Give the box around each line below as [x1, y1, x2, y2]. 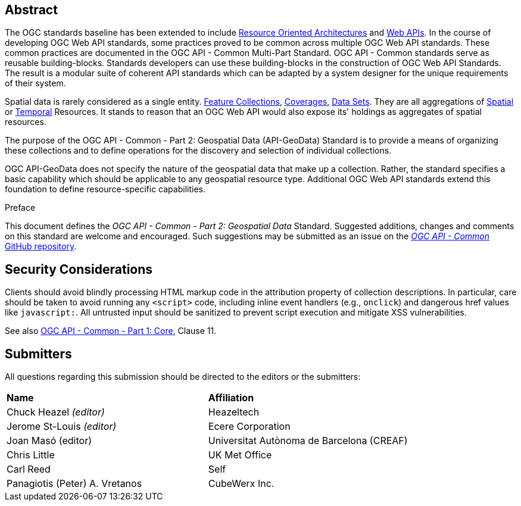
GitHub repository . [5, 241, 77, 252]
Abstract [5, 2, 58, 17]
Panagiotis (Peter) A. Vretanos [7, 477, 142, 490]
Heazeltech [208, 406, 260, 418]
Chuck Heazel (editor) [7, 406, 105, 418]
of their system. [5, 78, 66, 89]
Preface [5, 202, 36, 213]
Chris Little [7, 449, 55, 461]
